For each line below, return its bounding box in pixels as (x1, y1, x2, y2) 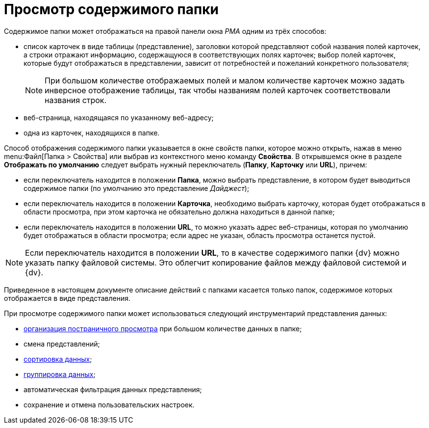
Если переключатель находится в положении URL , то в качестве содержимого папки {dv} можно (25, 247, 400, 258)
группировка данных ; (24, 370, 96, 378)
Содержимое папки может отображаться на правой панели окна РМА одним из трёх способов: (4, 27, 327, 35)
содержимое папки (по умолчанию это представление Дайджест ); (24, 184, 250, 192)
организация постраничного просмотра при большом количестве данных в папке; (24, 324, 302, 333)
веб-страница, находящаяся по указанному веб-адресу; (24, 113, 214, 122)
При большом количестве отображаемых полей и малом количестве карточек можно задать (45, 75, 405, 85)
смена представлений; (24, 339, 100, 348)
